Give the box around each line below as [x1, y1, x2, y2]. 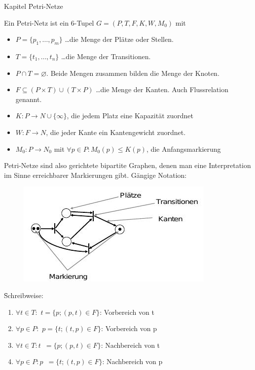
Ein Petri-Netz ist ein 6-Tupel [4, 17, 94, 28]
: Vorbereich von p [101, 323, 157, 334]
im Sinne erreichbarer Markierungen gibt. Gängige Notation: [4, 169, 187, 180]
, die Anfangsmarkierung [146, 143, 221, 154]
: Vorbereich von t [100, 306, 154, 317]
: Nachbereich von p [102, 356, 163, 367]
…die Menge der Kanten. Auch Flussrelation [96, 84, 228, 95]
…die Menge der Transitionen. [61, 51, 151, 61]
